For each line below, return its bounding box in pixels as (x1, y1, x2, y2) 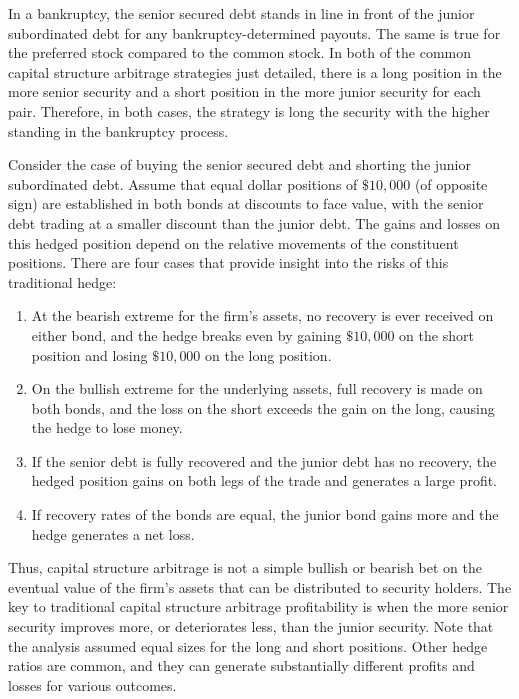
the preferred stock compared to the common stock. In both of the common (8, 42, 472, 63)
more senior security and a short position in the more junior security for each (8, 81, 481, 102)
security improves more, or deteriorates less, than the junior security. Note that (8, 616, 494, 637)
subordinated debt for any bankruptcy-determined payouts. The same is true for (8, 22, 501, 43)
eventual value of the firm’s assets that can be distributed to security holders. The (8, 576, 512, 597)
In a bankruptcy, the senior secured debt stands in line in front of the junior (8, 3, 475, 23)
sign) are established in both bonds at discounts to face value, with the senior (8, 193, 484, 214)
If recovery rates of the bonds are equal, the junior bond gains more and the (31, 504, 499, 525)
